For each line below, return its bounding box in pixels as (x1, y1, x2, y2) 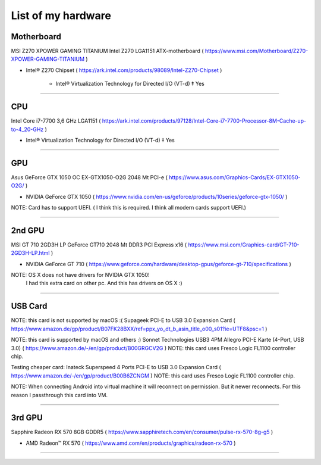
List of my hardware (11, 9, 111, 22)
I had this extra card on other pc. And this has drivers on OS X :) (26, 280, 182, 287)
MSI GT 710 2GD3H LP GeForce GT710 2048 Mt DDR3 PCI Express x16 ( (11, 241, 187, 248)
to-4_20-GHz (11, 126, 44, 133)
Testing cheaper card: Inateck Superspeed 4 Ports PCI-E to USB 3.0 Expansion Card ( (11, 364, 221, 371)
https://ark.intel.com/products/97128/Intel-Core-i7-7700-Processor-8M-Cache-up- (102, 117, 307, 124)
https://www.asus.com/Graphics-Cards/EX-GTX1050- (168, 173, 301, 181)
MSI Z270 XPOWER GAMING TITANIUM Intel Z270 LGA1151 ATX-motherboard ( (11, 48, 204, 55)
